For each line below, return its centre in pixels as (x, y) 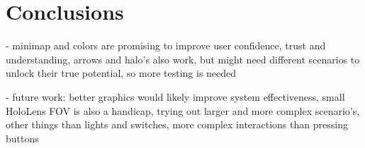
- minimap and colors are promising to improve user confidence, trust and (166, 45)
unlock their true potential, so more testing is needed (121, 73)
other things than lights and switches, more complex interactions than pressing (177, 124)
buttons (22, 138)
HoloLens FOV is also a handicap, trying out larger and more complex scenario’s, (183, 110)
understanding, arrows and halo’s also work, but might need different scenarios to (183, 59)
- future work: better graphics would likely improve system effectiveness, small (175, 96)
